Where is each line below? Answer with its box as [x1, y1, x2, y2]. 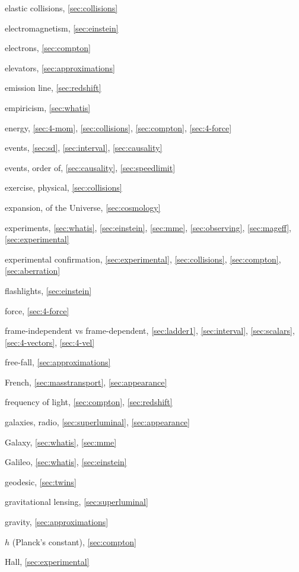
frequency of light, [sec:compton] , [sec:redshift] [5, 396, 173, 408]
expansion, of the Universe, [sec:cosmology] [5, 201, 161, 213]
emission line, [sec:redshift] [5, 81, 101, 94]
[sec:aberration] [5, 264, 61, 277]
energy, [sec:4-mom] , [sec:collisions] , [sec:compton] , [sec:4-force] [5, 121, 232, 134]
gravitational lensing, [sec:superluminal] [5, 495, 148, 508]
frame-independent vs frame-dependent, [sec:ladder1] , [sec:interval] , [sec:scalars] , [5, 324, 295, 337]
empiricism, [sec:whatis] [5, 101, 91, 113]
